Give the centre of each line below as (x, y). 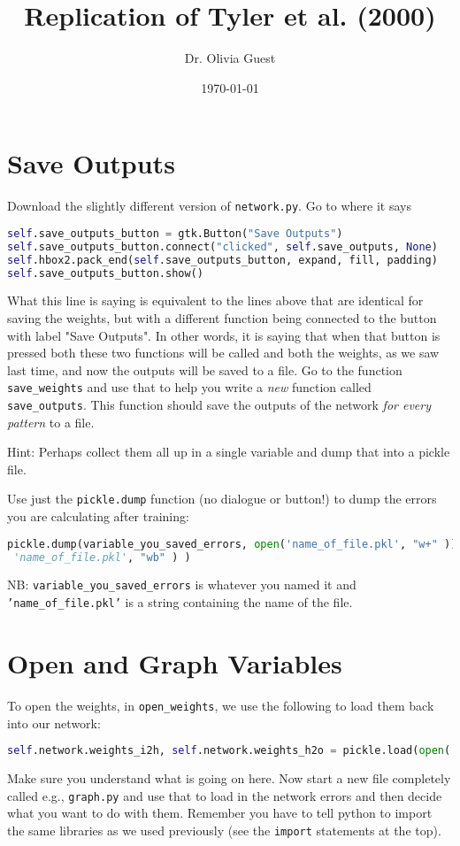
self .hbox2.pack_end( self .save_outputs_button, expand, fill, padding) (222, 260)
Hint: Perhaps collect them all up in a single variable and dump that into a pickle (229, 452)
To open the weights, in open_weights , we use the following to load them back (221, 705)
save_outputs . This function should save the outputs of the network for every (219, 405)
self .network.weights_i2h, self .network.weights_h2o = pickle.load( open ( (229, 751)
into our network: (54, 723)
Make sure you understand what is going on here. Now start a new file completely (229, 778)
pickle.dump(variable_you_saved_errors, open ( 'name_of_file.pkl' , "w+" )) (232, 544)
